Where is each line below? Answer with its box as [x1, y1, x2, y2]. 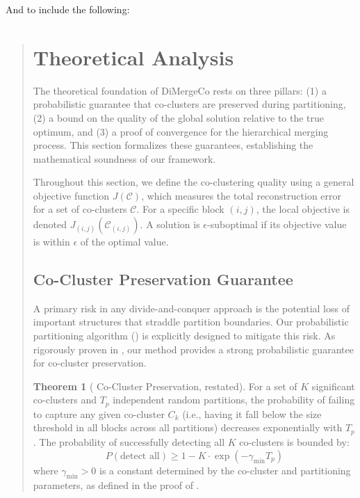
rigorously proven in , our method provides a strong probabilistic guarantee [33, 342, 354, 356]
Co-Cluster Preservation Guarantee [33, 268, 293, 290]
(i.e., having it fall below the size [182, 406, 322, 421]
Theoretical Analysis [33, 42, 234, 71]
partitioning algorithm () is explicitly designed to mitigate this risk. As [33, 328, 336, 343]
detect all [120, 451, 160, 461]
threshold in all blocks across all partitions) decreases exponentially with [33, 420, 343, 435]
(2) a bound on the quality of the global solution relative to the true [33, 110, 325, 124]
